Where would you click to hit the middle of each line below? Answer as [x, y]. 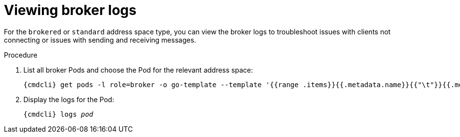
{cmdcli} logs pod [58, 114]
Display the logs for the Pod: [69, 99]
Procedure [21, 55]
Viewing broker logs [70, 10]
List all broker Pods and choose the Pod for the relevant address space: [138, 70]
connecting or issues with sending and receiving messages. [100, 40]
